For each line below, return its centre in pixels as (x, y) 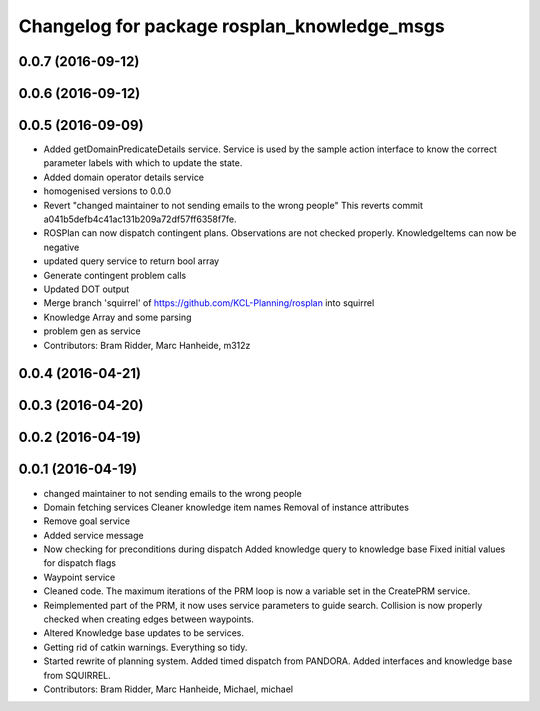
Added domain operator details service (124, 177)
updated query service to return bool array (131, 261)
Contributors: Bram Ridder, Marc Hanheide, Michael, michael (168, 689)
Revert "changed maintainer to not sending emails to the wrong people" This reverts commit (233, 205)
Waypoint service (79, 577)
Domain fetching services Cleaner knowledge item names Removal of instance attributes (226, 507)
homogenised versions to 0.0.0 (107, 191)
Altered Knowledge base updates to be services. (144, 633)
